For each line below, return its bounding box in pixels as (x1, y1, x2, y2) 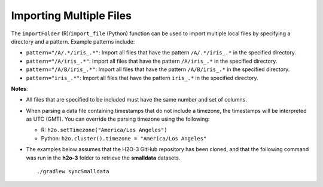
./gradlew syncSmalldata (36, 168, 109, 175)
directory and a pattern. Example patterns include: (11, 38, 135, 45)
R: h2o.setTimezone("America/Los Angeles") (41, 126, 167, 134)
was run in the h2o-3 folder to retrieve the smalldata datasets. (26, 154, 181, 161)
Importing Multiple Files (11, 9, 132, 22)
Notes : (11, 85, 28, 92)
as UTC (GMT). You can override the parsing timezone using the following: (26, 115, 210, 122)
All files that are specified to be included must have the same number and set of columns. (26, 96, 248, 103)
